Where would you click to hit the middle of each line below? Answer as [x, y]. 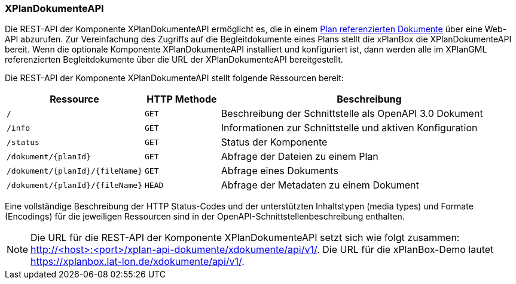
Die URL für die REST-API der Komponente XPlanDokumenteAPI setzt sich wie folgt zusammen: [245, 238]
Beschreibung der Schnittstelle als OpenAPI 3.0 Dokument [352, 114]
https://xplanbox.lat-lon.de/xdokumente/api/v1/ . [138, 262]
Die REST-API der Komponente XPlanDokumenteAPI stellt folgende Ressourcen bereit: [174, 78]
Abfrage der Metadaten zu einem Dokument [320, 185]
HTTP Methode [182, 99]
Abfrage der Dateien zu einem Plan [300, 157]
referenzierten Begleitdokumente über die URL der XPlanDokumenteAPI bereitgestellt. [174, 60]
